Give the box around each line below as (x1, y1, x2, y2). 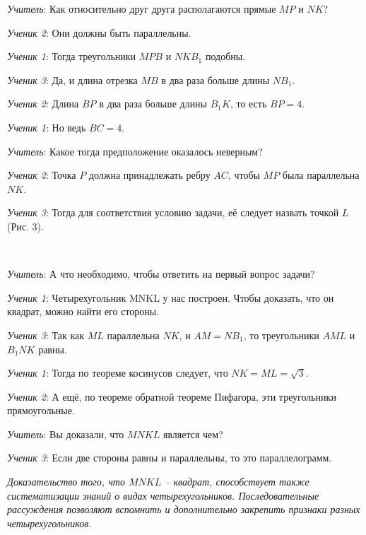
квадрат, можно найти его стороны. (7, 304, 160, 319)
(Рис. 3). (7, 218, 44, 233)
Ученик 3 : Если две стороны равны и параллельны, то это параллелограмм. (7, 450, 332, 465)
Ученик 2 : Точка (7, 167, 76, 182)
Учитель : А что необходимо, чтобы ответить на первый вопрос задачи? (7, 266, 315, 281)
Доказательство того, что (7, 474, 125, 489)
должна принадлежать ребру (88, 167, 211, 182)
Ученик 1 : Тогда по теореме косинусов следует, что (7, 365, 228, 380)
